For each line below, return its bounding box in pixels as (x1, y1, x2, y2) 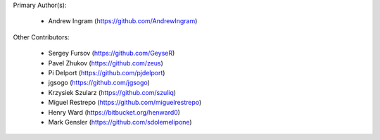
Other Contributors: (13, 32, 70, 42)
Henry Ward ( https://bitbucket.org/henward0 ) (48, 108, 181, 116)
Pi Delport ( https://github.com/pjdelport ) (48, 68, 165, 77)
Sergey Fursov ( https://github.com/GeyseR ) (48, 49, 175, 58)
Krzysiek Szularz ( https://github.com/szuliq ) (48, 88, 176, 96)
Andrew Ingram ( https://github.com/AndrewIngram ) (48, 17, 198, 25)
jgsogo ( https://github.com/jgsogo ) (48, 78, 151, 87)
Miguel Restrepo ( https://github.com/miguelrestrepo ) (48, 98, 202, 107)
